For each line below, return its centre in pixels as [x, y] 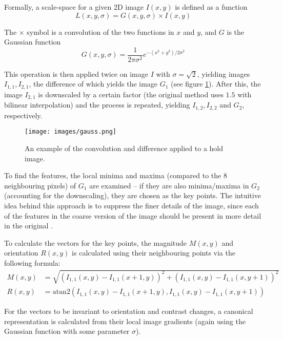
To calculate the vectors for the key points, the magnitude [96, 242]
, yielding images [224, 73]
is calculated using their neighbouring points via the [154, 253]
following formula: [32, 262]
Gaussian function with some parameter [67, 331]
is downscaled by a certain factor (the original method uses [131, 94]
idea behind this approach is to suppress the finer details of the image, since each [132, 206]
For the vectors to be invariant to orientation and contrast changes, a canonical [129, 311]
